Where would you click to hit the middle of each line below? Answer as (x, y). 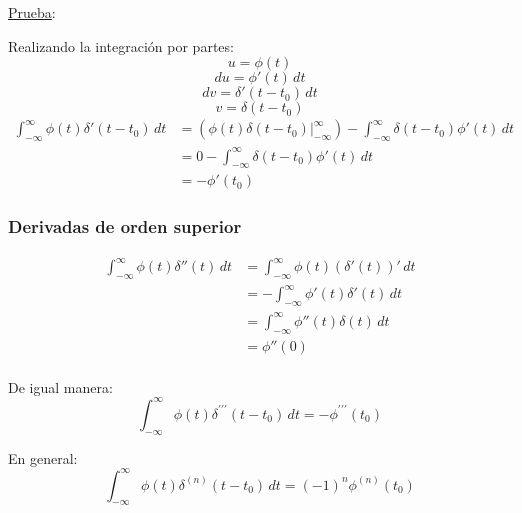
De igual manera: (60, 386)
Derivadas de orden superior (125, 226)
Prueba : (32, 12)
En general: (43, 457)
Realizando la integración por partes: (121, 45)
